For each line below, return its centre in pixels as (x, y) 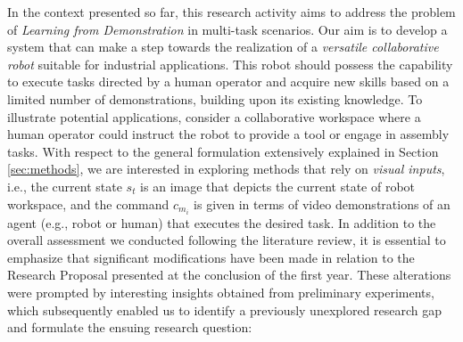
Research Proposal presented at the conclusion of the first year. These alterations (229, 275)
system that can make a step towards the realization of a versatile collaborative (223, 47)
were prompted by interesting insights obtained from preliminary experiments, (221, 292)
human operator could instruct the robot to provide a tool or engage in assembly (228, 134)
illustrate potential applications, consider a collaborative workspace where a (214, 116)
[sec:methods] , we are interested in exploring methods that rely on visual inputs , (226, 169)
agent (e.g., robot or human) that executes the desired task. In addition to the (222, 222)
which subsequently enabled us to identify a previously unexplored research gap (225, 309)
